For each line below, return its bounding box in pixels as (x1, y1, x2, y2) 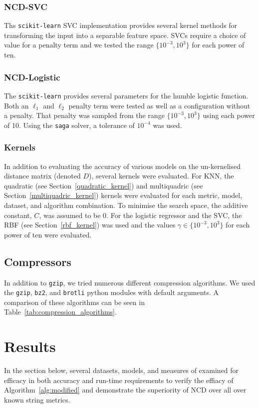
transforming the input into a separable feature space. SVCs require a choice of (4, 29, 246, 40)
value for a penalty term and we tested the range (4, 39, 154, 50)
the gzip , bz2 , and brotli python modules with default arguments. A (4, 287, 219, 297)
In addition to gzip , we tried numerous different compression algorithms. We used (4, 277, 256, 287)
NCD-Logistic (4, 70, 60, 83)
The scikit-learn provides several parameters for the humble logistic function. (4, 90, 249, 100)
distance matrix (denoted (4, 170, 81, 181)
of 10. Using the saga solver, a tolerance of (4, 119, 135, 130)
